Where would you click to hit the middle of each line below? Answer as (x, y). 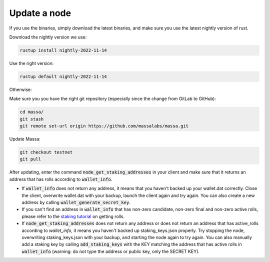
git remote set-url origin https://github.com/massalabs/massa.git (104, 126)
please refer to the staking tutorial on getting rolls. (73, 216)
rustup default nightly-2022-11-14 (63, 76)
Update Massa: (25, 139)
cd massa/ (32, 112)
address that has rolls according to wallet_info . (61, 179)
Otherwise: (20, 89)
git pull (30, 159)
